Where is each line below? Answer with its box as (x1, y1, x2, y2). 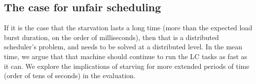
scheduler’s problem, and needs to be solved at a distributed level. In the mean (4, 42, 243, 52)
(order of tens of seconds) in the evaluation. (4, 70, 136, 81)
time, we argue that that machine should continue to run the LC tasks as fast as (4, 51, 248, 61)
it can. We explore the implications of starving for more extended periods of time (4, 61, 250, 71)
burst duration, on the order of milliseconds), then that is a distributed (4, 32, 219, 42)
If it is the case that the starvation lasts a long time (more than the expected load (4, 22, 253, 33)
